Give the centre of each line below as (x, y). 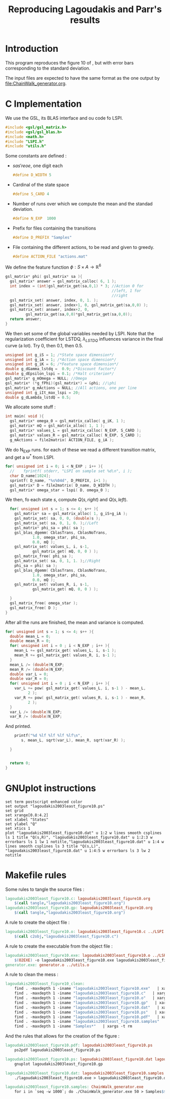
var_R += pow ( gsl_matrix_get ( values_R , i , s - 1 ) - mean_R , (80, 698)
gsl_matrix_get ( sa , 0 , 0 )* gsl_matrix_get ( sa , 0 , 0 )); (79, 314)
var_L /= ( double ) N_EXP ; (36, 712)
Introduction (32, 49)
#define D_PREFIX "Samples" (42, 237)
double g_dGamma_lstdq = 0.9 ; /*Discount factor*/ (61, 369)
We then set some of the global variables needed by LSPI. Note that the (80, 333)
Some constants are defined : (36, 156)
